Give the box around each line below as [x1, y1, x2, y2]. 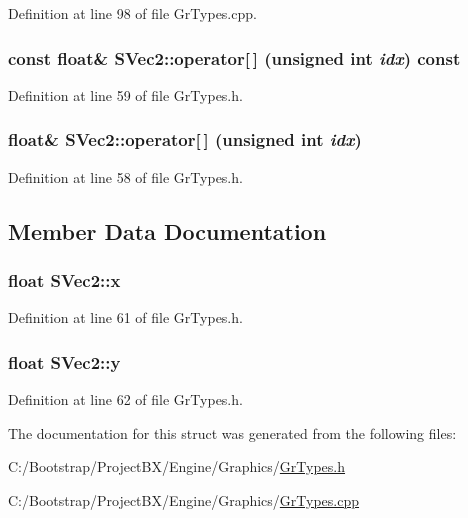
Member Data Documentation [8, 215, 327, 246]
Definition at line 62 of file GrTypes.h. [8, 389, 243, 410]
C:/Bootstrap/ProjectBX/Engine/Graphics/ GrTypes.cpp [8, 489, 360, 510]
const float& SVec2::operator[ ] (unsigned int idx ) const [8, 45, 461, 70]
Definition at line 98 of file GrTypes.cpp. [8, 3, 257, 23]
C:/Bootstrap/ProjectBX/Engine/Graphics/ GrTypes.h [8, 456, 346, 477]
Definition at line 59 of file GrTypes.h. [8, 84, 243, 105]
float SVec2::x [8, 267, 121, 292]
